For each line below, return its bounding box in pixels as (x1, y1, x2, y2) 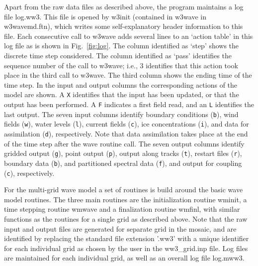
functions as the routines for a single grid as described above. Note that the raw (4, 213, 248, 224)
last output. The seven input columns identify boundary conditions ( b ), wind (4, 109, 239, 119)
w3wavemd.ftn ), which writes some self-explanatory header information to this (4, 21, 243, 31)
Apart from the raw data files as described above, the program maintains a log (4, 1, 244, 11)
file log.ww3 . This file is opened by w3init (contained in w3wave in (4, 11, 206, 21)
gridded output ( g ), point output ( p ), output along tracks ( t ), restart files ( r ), (4, 148, 242, 158)
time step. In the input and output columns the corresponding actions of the (4, 79, 238, 90)
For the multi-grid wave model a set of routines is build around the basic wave (4, 184, 243, 195)
